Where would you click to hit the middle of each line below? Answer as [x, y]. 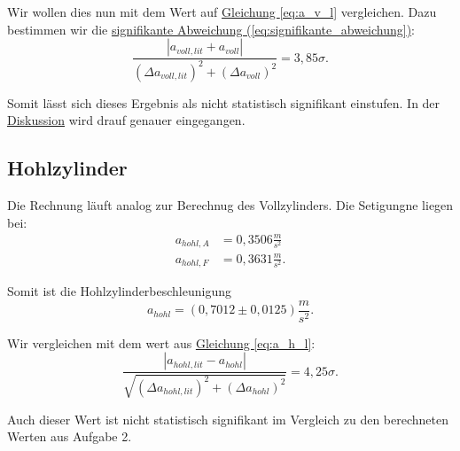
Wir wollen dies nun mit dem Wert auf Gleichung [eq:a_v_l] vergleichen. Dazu [222, 12]
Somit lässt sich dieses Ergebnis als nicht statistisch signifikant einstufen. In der [224, 102]
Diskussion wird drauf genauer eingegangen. [126, 120]
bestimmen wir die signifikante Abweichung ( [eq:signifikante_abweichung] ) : [211, 29]
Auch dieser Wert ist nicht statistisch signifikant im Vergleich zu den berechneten [228, 419]
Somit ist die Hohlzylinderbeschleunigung [120, 291]
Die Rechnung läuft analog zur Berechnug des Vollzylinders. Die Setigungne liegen [230, 204]
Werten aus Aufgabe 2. [70, 436]
